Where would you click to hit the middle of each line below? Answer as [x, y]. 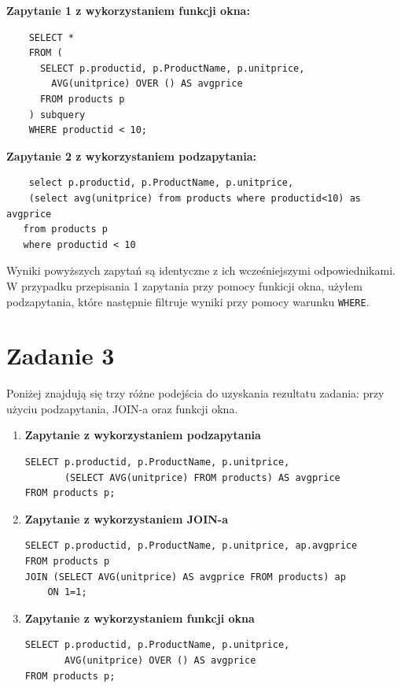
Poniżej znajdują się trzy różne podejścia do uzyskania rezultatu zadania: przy [195, 393]
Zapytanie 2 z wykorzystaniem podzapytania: [131, 155]
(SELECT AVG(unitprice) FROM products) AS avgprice [202, 477]
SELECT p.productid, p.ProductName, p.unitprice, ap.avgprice [191, 546]
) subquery [57, 115]
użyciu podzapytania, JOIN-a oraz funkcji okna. [122, 408]
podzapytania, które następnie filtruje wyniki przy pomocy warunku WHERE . [188, 301]
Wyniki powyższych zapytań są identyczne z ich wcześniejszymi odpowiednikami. [201, 270]
